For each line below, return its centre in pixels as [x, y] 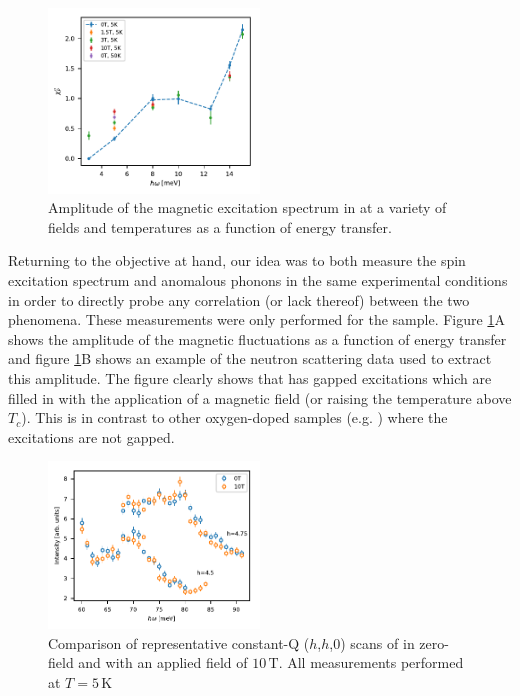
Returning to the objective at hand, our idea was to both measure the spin [237, 260]
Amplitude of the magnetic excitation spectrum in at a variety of [247, 207]
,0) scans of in [372, 642]
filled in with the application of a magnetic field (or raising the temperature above [260, 397]
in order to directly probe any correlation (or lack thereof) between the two [239, 299]
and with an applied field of [163, 662]
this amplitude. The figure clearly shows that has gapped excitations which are [250, 377]
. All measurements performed [371, 662]
